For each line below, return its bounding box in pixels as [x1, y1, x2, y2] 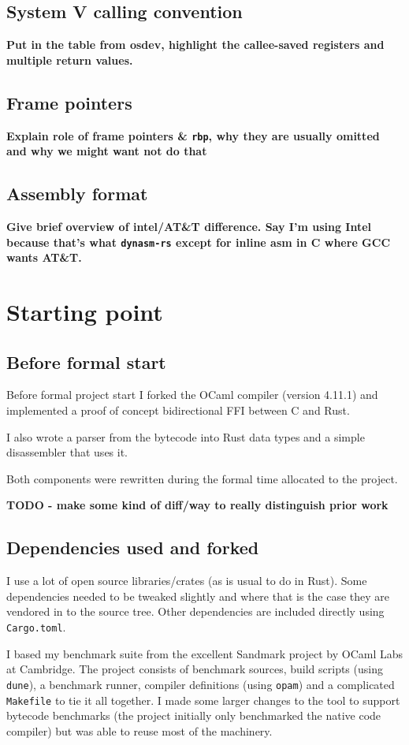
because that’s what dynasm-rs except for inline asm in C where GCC [6, 233, 391, 250]
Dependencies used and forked [6, 535, 259, 560]
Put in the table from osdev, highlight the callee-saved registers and [6, 36, 385, 53]
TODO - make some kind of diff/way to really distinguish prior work [6, 497, 389, 513]
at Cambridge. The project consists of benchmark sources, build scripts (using [6, 661, 383, 677]
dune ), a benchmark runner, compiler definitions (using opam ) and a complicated [6, 676, 395, 692]
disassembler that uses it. [6, 444, 128, 460]
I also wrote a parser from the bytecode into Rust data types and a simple [6, 428, 365, 445]
